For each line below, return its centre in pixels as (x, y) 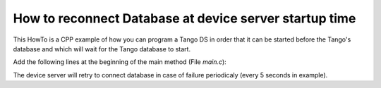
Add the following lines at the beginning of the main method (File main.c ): (120, 62)
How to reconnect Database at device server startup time (185, 18)
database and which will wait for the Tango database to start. (102, 49)
